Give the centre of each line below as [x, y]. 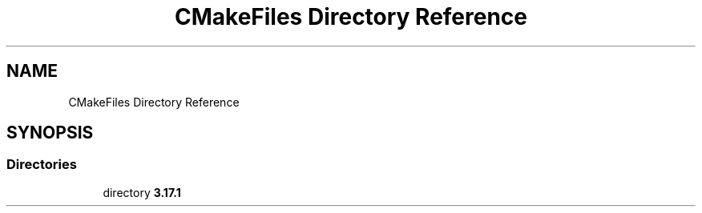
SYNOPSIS [50, 133]
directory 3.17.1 [142, 192]
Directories [42, 165]
